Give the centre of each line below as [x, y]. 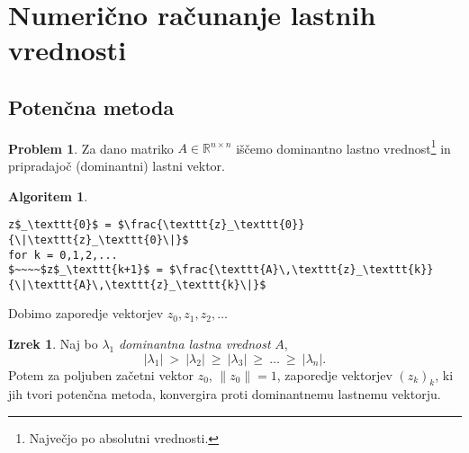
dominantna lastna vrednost [194, 344]
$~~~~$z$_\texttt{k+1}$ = [86, 270]
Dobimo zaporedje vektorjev [86, 313]
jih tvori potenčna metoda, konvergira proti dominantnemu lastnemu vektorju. [225, 394]
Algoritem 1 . [48, 195]
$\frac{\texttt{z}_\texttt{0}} [211, 225]
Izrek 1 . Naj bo [53, 344]
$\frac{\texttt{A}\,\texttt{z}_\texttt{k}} [301, 270]
